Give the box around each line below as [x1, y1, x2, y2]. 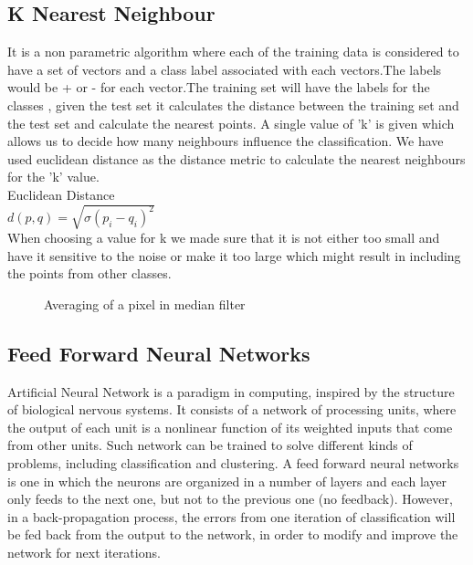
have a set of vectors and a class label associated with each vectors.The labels [7, 59, 442, 78]
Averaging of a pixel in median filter [44, 294, 246, 313]
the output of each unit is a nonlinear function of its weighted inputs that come [7, 417, 453, 436]
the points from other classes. [7, 264, 172, 283]
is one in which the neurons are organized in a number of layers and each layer [7, 471, 447, 490]
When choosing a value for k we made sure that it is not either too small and [7, 228, 440, 247]
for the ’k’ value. [7, 167, 100, 186]
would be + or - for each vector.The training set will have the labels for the [7, 78, 430, 97]
